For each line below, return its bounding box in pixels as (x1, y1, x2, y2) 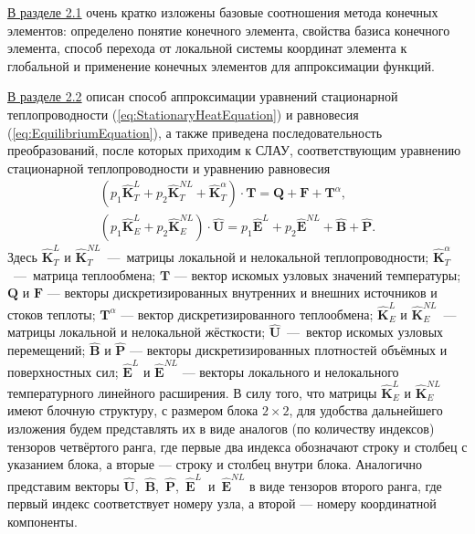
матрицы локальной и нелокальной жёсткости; (7, 322, 266, 341)
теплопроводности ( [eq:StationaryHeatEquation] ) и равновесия (7, 104, 359, 123)
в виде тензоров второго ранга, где (249, 476, 442, 495)
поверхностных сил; (7, 361, 119, 381)
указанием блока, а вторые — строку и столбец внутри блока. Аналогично (7, 455, 422, 474)
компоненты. (7, 511, 78, 530)
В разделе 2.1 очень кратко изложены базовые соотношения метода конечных (7, 3, 438, 21)
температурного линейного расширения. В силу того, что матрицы (7, 382, 377, 402)
